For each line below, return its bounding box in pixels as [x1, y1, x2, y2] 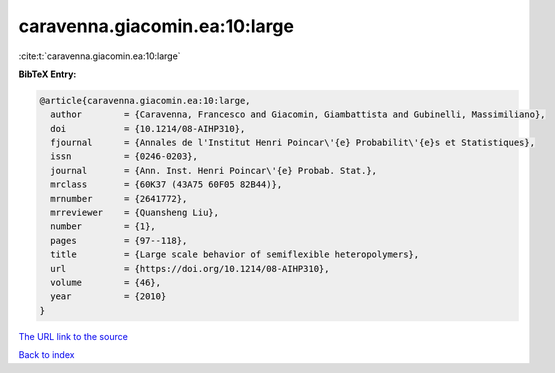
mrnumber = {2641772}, [50, 193, 188, 204]
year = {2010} [50, 291, 167, 302]
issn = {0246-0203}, [50, 151, 199, 162]
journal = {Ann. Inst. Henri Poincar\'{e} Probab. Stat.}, [50, 165, 378, 176]
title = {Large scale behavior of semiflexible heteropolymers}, [50, 249, 420, 260]
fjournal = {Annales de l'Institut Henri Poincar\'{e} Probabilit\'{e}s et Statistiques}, [50, 137, 535, 149]
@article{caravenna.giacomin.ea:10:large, [39, 95, 251, 106]
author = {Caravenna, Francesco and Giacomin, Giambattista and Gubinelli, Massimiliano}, [50, 109, 546, 120]
